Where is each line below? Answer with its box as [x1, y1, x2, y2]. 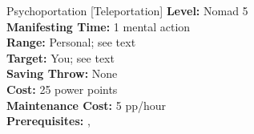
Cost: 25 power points [6, 80, 118, 97]
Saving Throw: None [6, 65, 118, 82]
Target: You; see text [6, 49, 115, 66]
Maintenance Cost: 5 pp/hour [6, 96, 167, 113]
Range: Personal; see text [6, 34, 136, 51]
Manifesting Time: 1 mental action [6, 18, 191, 35]
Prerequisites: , [6, 112, 91, 129]
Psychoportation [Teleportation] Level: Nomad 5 [6, 2, 248, 18]
